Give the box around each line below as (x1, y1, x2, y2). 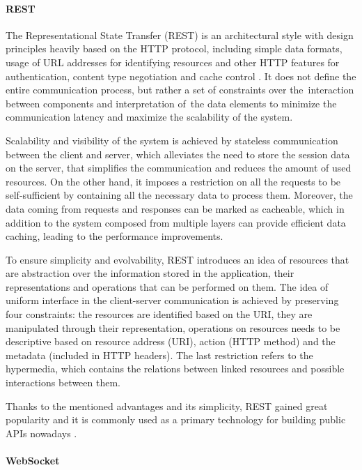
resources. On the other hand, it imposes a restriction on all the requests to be (6, 174, 341, 188)
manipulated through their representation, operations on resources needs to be (6, 320, 340, 335)
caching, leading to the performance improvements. (6, 229, 223, 243)
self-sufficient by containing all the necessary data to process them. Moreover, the (6, 188, 353, 202)
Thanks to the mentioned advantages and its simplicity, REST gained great (6, 398, 328, 413)
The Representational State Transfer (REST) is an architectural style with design (6, 27, 354, 42)
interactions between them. (6, 375, 120, 390)
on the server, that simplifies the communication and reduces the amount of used (6, 160, 352, 175)
